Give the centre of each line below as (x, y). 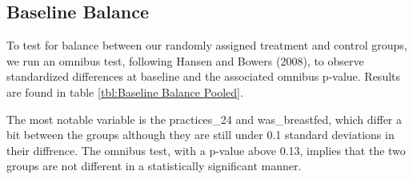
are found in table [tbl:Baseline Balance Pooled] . (125, 91)
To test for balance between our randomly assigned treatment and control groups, (207, 45)
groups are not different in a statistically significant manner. (154, 166)
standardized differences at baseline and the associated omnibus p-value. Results (204, 76)
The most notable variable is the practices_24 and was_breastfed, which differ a (204, 119)
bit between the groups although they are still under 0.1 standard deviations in (200, 135)
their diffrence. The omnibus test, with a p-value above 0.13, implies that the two (206, 150)
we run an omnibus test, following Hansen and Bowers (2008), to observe (185, 60)
